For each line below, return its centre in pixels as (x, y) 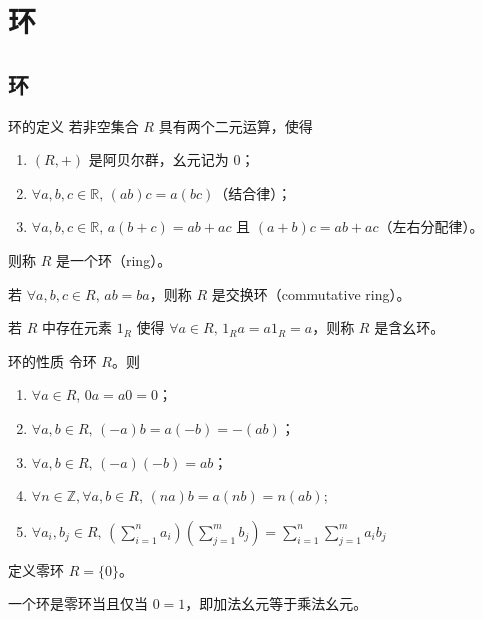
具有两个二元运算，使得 (235, 125)
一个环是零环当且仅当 (78, 603)
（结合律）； (253, 192)
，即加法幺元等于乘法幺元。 (276, 603)
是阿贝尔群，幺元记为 (158, 159)
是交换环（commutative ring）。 (311, 293)
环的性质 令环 (52, 360)
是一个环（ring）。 (113, 259)
